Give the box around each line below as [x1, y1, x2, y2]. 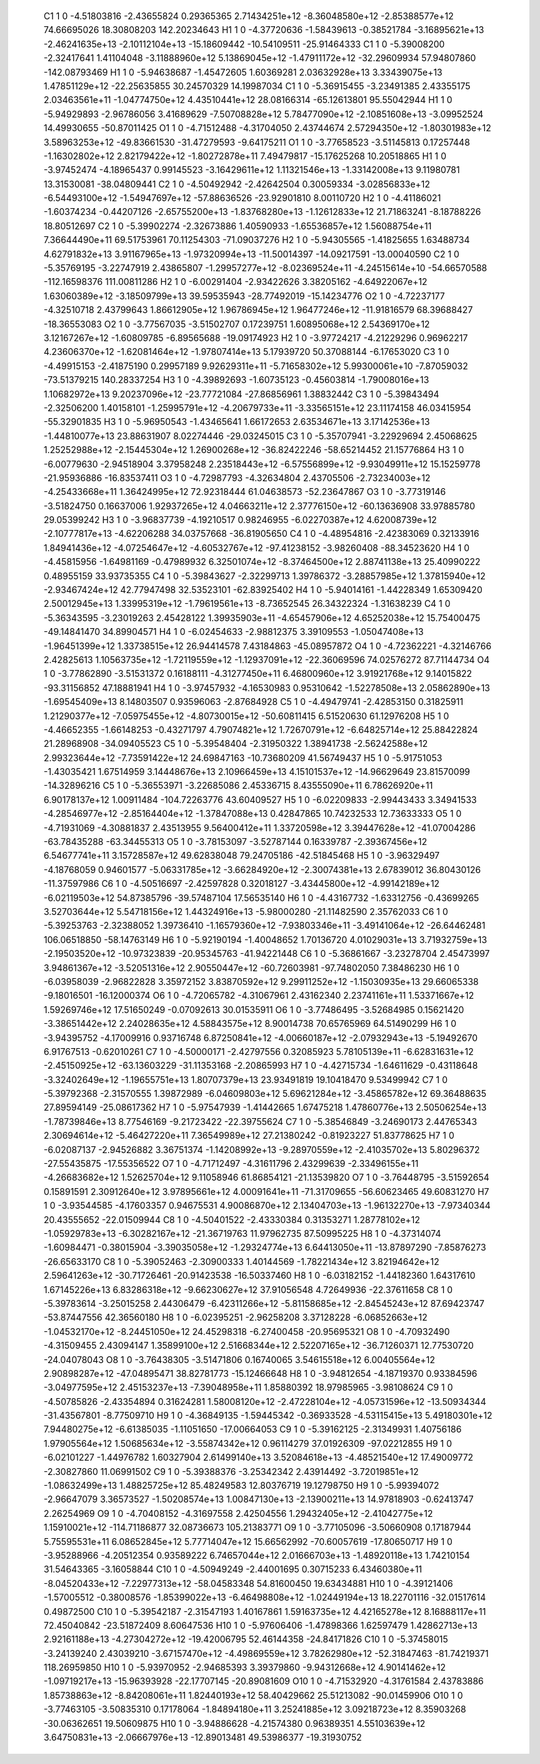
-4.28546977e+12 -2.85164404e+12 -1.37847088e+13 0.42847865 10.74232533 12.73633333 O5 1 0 [43, 808, 462, 820]
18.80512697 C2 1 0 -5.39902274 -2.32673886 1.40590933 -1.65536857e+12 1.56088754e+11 [43, 220, 432, 232]
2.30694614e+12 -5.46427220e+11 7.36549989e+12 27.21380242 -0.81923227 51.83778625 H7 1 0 [43, 1130, 455, 1142]
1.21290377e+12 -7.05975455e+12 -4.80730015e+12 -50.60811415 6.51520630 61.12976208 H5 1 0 [43, 710, 450, 722]
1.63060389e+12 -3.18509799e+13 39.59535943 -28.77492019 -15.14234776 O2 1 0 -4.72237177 [43, 290, 445, 302]
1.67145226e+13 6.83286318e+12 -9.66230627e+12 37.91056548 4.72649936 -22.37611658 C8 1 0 [43, 1283, 454, 1295]
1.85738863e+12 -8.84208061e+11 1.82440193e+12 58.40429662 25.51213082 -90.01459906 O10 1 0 [43, 1689, 464, 1701]
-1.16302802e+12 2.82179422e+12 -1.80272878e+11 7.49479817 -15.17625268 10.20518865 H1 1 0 [43, 150, 447, 162]
